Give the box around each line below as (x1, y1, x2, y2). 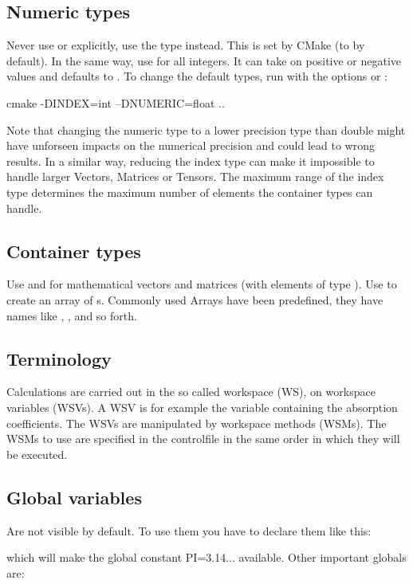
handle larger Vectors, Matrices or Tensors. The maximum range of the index (6, 168, 384, 185)
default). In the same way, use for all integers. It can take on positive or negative (6, 52, 402, 69)
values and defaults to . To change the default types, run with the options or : (6, 68, 387, 84)
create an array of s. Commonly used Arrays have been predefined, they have (6, 291, 383, 308)
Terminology (6, 346, 112, 370)
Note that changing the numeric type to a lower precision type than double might (6, 121, 406, 138)
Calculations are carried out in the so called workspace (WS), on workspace (6, 383, 376, 400)
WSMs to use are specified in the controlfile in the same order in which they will (6, 430, 400, 447)
